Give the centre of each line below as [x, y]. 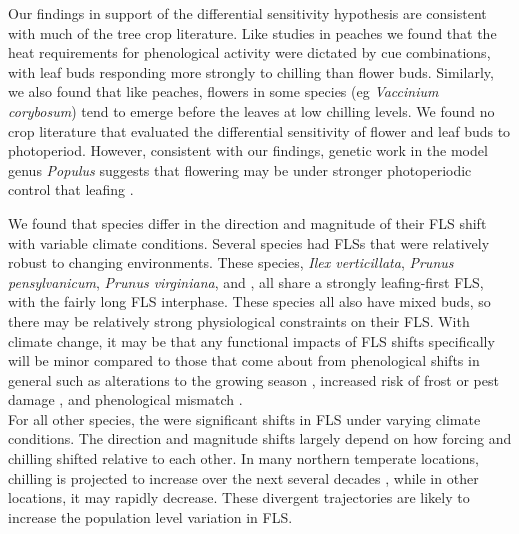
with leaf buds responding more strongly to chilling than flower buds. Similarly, [251, 71]
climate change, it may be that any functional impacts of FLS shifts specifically [251, 340]
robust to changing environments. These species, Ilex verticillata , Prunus [231, 262]
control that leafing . [71, 189]
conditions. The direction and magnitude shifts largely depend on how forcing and [260, 438]
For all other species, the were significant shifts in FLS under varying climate [244, 418]
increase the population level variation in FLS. [150, 516]
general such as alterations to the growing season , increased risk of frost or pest [253, 379]
